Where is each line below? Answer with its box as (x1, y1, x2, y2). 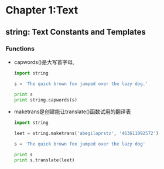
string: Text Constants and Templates (5, 27, 146, 37)
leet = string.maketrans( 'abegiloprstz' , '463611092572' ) (13, 130, 159, 137)
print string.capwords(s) (13, 97, 77, 103)
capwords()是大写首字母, (13, 58, 74, 65)
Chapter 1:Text (5, 4, 78, 17)
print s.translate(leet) (13, 157, 75, 163)
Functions (5, 45, 35, 53)
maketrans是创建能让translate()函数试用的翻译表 (13, 108, 131, 115)
